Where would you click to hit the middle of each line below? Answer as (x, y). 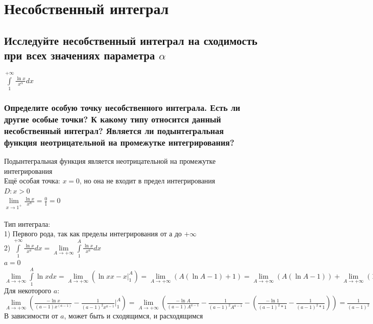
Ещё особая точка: (32, 181)
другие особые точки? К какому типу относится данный (113, 119)
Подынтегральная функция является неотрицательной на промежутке (110, 161)
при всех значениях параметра (80, 55)
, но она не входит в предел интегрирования (147, 181)
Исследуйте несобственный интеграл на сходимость (131, 40)
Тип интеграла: (27, 223)
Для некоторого (28, 290)
